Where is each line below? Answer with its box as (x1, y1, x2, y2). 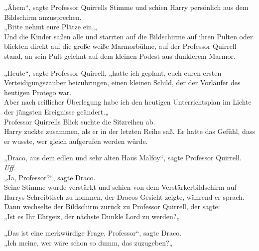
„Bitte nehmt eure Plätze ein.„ (4, 21, 98, 32)
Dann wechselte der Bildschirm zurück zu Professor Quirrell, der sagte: (4, 201, 220, 212)
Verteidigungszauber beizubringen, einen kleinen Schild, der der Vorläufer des (4, 77, 241, 88)
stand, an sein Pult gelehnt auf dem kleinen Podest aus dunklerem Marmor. (4, 50, 236, 61)
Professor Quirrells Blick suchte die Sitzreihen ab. (4, 116, 155, 126)
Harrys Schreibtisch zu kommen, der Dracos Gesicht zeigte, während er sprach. (4, 191, 245, 202)
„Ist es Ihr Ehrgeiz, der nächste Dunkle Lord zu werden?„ (4, 211, 180, 221)
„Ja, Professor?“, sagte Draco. (4, 172, 96, 182)
